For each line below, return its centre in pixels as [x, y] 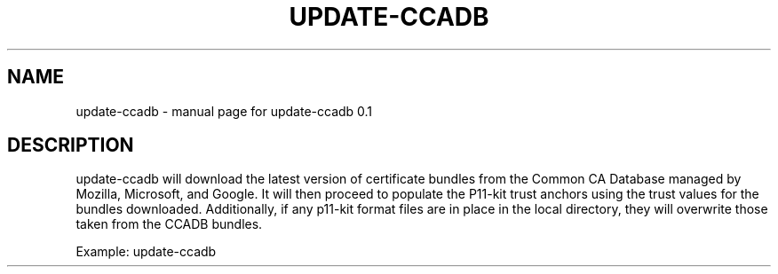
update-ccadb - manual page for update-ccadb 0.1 [224, 111]
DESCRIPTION [71, 145]
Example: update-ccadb [146, 252]
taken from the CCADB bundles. [169, 224]
